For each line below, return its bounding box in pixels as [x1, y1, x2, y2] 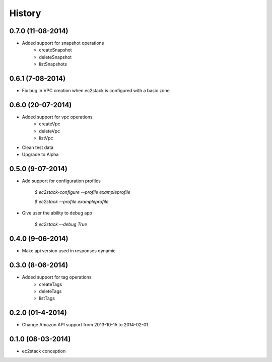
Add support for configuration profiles [22, 178, 101, 184]
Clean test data [22, 144, 54, 151]
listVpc [39, 135, 53, 141]
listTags [39, 295, 55, 302]
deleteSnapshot [39, 54, 72, 60]
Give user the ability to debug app [22, 210, 93, 216]
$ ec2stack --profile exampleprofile [34, 198, 109, 204]
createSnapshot [39, 47, 73, 53]
